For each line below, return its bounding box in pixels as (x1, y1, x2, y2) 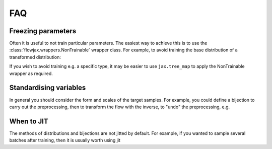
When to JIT (9, 117, 48, 125)
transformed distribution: (9, 54, 61, 60)
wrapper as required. (9, 70, 53, 77)
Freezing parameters (9, 27, 77, 35)
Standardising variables (9, 84, 86, 92)
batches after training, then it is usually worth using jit (9, 137, 121, 143)
